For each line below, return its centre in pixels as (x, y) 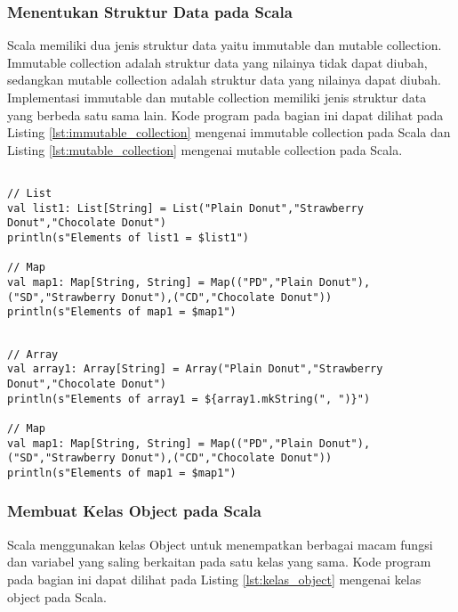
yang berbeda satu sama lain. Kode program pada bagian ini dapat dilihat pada (225, 114)
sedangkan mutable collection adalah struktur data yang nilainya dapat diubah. (224, 80)
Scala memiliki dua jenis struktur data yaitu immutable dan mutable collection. (225, 45)
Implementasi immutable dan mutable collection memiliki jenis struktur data (217, 97)
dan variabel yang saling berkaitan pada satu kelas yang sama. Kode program (219, 562)
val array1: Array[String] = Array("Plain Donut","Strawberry (195, 369)
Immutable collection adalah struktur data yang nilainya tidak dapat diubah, (217, 62)
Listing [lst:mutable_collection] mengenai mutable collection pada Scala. (205, 149)
